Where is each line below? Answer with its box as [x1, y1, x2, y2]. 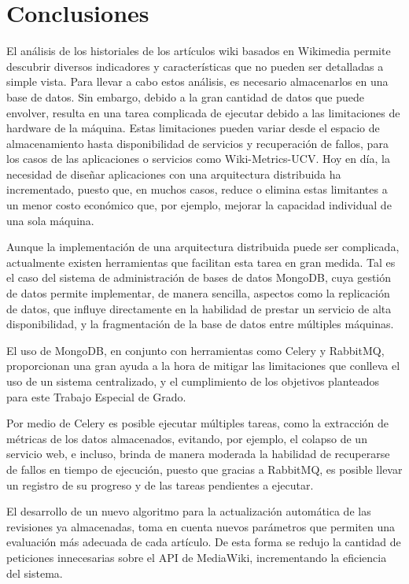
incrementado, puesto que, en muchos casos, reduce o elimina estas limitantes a [6, 181, 388, 198]
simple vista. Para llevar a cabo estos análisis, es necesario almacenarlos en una [6, 73, 389, 90]
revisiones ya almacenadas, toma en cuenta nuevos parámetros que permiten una [6, 518, 396, 534]
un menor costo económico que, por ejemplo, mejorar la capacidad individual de [6, 197, 392, 213]
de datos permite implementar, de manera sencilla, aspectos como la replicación [6, 285, 390, 301]
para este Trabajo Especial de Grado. [6, 388, 186, 405]
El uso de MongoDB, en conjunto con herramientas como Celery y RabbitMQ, [6, 342, 385, 358]
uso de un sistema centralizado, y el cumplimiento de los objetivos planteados [6, 373, 380, 389]
